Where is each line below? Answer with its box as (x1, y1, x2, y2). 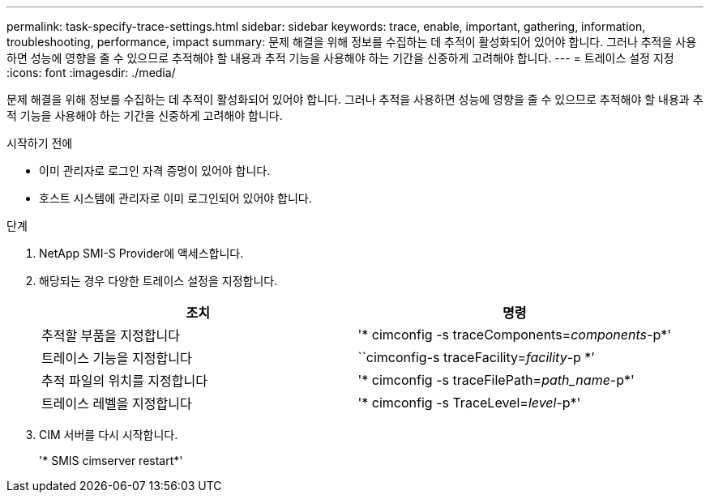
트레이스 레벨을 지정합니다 (41, 395, 192, 412)
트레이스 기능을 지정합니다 (41, 350, 192, 366)
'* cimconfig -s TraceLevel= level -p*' (357, 395, 581, 411)
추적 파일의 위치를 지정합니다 (41, 373, 207, 389)
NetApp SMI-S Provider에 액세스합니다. (39, 246, 244, 260)
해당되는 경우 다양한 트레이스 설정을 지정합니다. (39, 274, 278, 288)
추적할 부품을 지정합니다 (41, 327, 180, 343)
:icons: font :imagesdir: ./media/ (6, 66, 176, 79)
